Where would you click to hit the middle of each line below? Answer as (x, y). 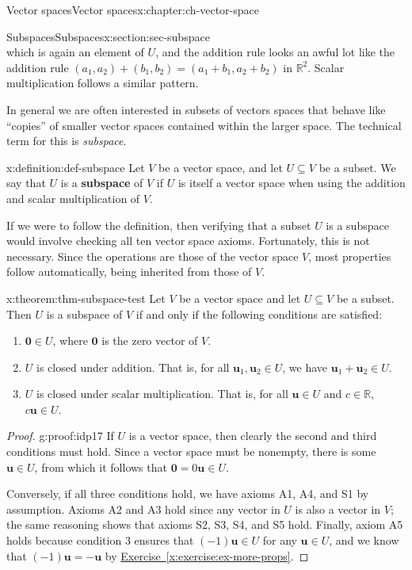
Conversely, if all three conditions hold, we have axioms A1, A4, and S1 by (188, 493)
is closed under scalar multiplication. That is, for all (162, 394)
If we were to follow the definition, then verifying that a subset (159, 225)
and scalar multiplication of (73, 198)
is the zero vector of (150, 340)
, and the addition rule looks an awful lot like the (275, 52)
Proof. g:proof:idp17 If (60, 436)
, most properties (350, 256)
